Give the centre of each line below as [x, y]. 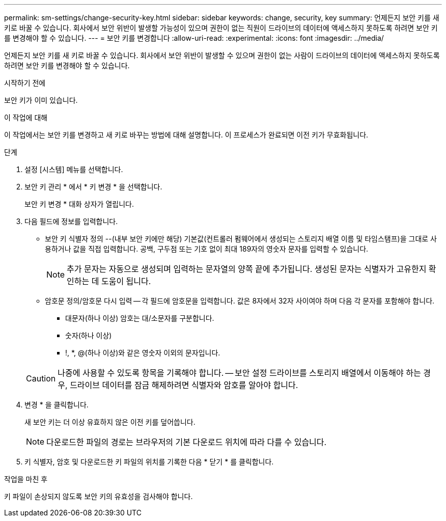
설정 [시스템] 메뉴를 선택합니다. [74, 169]
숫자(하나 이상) [89, 335]
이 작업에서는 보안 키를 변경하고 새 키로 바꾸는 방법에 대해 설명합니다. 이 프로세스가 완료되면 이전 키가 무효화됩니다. [186, 135]
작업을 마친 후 [26, 479]
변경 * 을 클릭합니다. [57, 405]
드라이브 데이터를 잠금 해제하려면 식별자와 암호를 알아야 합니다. [184, 385]
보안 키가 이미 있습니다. [41, 100]
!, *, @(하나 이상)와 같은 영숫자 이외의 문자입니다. [143, 353]
